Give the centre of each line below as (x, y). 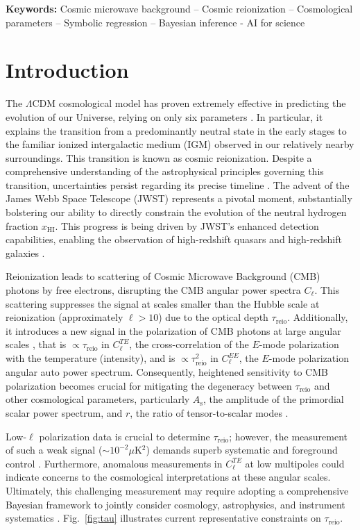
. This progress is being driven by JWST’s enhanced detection (187, 225)
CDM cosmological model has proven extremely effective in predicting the (189, 103)
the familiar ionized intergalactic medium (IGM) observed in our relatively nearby (180, 144)
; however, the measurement (289, 436)
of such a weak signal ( (54, 450)
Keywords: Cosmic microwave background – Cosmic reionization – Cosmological (179, 8)
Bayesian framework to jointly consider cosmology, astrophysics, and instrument (175, 504)
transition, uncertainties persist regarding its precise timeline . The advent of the (178, 184)
